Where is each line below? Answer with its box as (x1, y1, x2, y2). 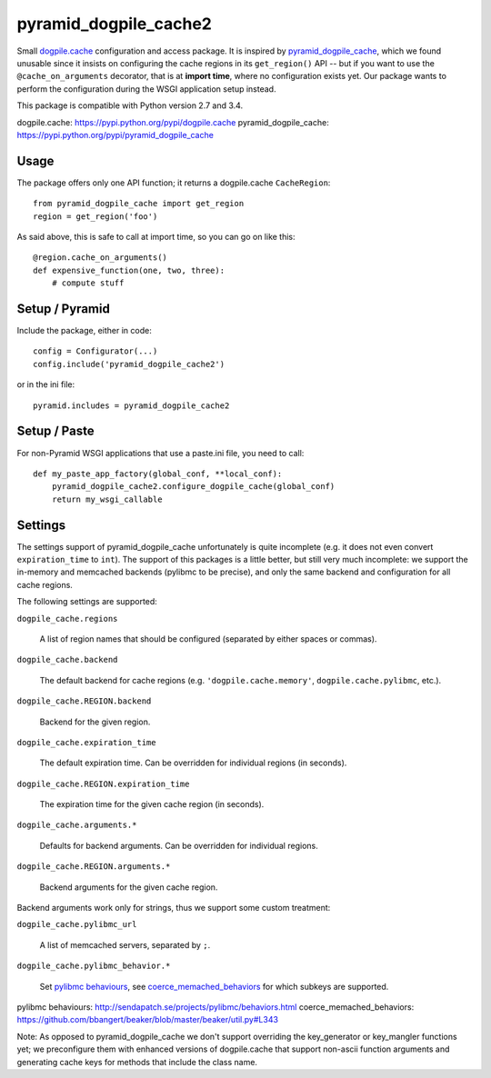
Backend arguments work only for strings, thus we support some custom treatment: (16, 903, 331, 913)
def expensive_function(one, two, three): (33, 265, 225, 275)
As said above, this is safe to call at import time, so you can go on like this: (16, 231, 296, 242)
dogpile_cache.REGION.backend (16, 696, 152, 706)
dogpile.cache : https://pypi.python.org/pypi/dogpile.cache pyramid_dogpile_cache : (16, 116, 329, 127)
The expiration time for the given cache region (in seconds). (39, 799, 265, 810)
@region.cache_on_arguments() (33, 253, 168, 263)
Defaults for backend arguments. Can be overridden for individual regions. (39, 840, 318, 851)
